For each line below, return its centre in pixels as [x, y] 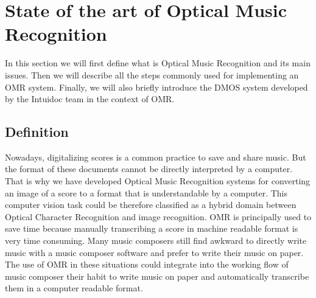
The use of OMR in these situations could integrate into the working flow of [147, 264]
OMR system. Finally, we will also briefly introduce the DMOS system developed [156, 87]
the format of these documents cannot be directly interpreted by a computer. [149, 169]
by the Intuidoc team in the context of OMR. [90, 99]
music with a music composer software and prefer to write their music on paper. [154, 252]
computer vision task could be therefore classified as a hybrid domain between [151, 205]
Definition [37, 132]
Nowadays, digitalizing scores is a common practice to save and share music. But [156, 157]
